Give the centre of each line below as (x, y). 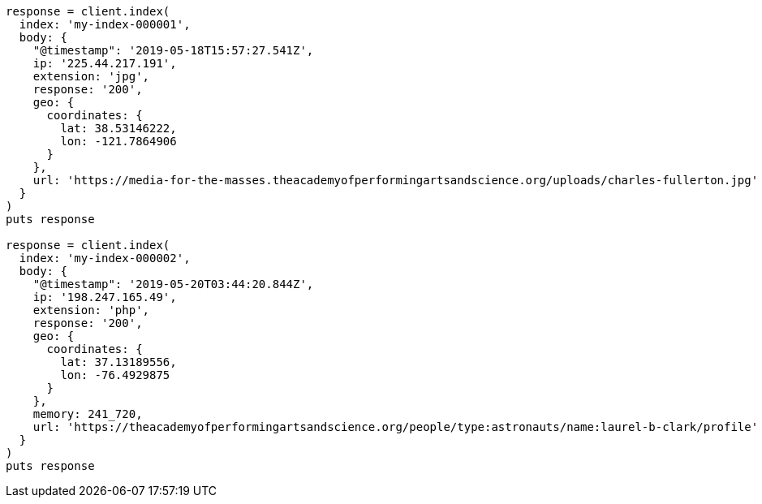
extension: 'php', (91, 310)
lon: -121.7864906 (118, 141)
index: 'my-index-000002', (105, 258)
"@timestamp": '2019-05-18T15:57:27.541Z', (173, 50)
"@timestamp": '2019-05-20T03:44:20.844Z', (173, 284)
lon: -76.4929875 (115, 375)
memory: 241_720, (88, 414)
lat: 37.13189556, (118, 362)
